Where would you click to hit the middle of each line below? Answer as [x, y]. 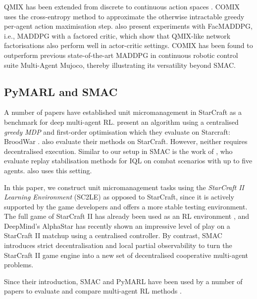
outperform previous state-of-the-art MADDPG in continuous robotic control [121, 55]
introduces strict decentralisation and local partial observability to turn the [118, 245]
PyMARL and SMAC [61, 91]
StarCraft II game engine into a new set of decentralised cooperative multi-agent [126, 255]
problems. [19, 265]
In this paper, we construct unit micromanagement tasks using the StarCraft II [124, 187]
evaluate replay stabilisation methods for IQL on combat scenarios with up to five [128, 161]
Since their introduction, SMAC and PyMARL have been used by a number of [123, 281]
